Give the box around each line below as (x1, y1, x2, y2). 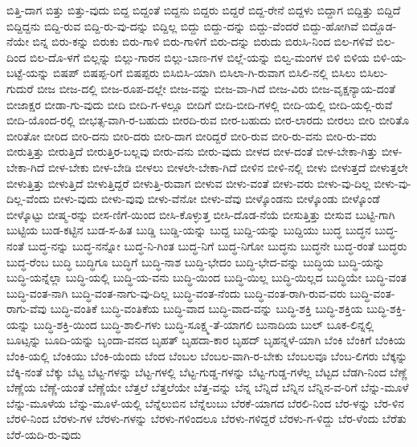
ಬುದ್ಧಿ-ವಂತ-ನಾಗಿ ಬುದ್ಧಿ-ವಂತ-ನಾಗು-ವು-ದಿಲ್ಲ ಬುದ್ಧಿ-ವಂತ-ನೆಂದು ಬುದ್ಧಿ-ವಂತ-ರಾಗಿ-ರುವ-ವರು (6, 284, 346, 301)
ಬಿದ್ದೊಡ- (362, 17, 397, 34)
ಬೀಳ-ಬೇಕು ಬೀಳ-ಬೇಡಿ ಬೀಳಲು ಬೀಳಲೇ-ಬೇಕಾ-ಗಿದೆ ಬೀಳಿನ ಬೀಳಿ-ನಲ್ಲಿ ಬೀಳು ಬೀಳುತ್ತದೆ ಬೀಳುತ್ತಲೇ (47, 158, 408, 175)
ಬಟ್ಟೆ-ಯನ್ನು (6, 64, 50, 81)
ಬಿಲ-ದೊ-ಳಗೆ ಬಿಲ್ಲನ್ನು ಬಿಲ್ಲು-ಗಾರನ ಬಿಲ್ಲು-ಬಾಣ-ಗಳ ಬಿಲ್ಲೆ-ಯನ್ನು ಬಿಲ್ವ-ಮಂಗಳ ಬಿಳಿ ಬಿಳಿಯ (29, 48, 370, 65)
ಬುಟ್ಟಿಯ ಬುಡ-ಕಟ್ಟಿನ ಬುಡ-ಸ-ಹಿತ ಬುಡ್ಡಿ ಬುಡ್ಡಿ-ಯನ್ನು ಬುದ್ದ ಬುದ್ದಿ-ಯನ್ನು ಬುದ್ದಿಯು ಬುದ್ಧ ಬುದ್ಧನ (6, 221, 371, 238)
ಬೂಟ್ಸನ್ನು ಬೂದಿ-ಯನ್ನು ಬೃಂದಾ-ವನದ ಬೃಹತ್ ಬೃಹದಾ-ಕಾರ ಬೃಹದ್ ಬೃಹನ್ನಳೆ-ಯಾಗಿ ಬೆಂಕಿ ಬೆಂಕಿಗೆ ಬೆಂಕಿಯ (6, 331, 406, 348)
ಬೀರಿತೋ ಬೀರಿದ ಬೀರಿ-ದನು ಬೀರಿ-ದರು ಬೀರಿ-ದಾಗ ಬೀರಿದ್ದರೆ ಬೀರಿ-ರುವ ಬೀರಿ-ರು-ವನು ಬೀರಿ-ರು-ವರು (6, 127, 377, 144)
